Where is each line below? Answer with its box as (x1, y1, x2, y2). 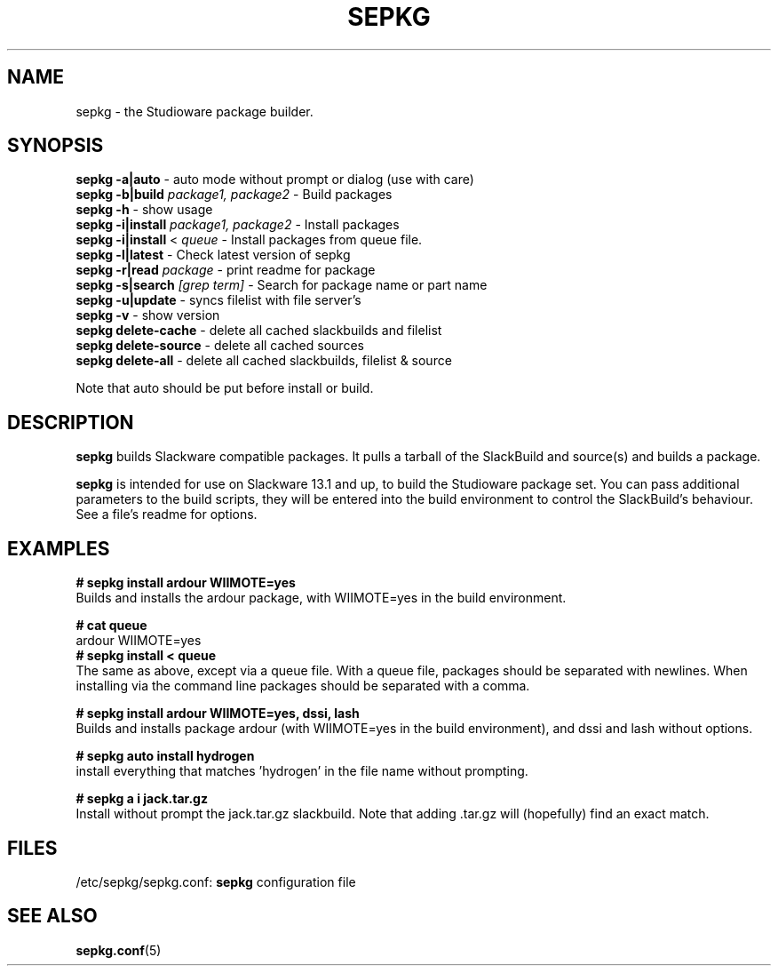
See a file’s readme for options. (75, 506, 258, 522)
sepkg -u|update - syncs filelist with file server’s (75, 292, 361, 308)
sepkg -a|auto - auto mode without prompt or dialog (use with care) (75, 171, 474, 187)
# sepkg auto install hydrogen (75, 748, 255, 764)
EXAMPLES (7, 537, 110, 560)
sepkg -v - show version (75, 307, 220, 323)
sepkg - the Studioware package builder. (75, 103, 314, 119)
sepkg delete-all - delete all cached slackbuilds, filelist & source (75, 353, 452, 369)
